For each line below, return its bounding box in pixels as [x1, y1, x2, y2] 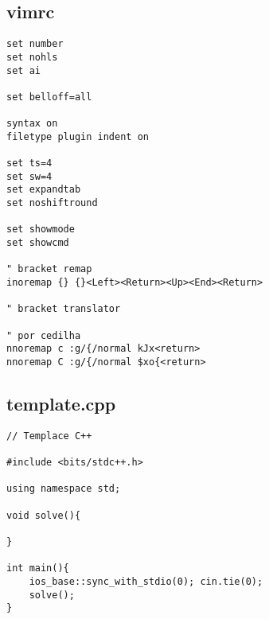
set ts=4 [6, 158, 53, 169]
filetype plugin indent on [6, 130, 149, 142]
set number [6, 38, 64, 50]
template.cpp [6, 391, 116, 415]
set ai [6, 64, 41, 76]
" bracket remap [6, 263, 92, 275]
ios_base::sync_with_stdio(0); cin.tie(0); [29, 576, 263, 588]
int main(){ [6, 563, 69, 574]
